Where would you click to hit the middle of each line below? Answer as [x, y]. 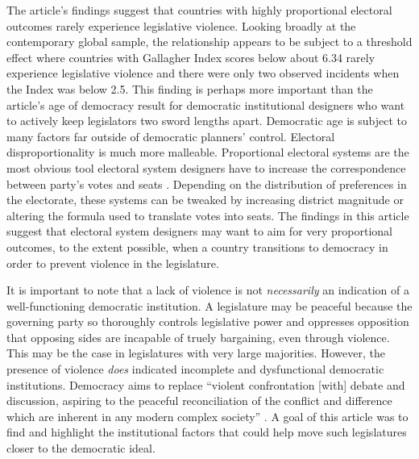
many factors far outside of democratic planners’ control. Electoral [171, 136]
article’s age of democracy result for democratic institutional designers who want [206, 104]
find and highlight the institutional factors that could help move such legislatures [207, 432]
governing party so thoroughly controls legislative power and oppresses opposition [208, 321]
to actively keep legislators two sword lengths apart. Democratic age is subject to [207, 121]
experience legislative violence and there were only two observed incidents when [203, 73]
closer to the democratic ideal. [81, 448]
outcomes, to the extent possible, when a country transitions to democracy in [197, 246]
